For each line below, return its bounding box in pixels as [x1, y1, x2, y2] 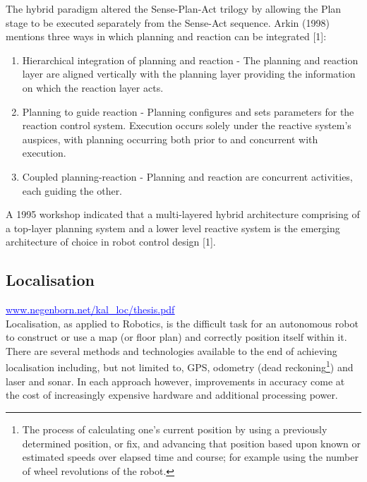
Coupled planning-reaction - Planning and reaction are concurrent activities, [22, 169, 353, 183]
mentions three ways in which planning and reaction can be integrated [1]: [6, 29, 327, 44]
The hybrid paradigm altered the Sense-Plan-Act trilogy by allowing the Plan [6, 1, 342, 16]
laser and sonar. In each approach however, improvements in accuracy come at [6, 373, 345, 388]
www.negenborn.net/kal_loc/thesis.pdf [6, 302, 175, 317]
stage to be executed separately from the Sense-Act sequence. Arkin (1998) [6, 15, 330, 30]
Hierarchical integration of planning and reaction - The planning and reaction [22, 52, 359, 67]
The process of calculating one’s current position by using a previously [22, 421, 327, 436]
